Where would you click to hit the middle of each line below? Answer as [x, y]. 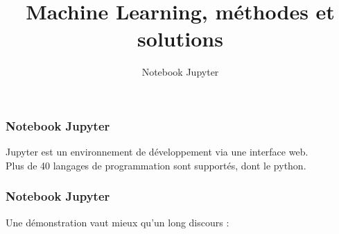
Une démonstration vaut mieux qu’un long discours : [118, 222]
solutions [180, 39]
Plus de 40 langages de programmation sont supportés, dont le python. [156, 165]
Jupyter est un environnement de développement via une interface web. [157, 152]
